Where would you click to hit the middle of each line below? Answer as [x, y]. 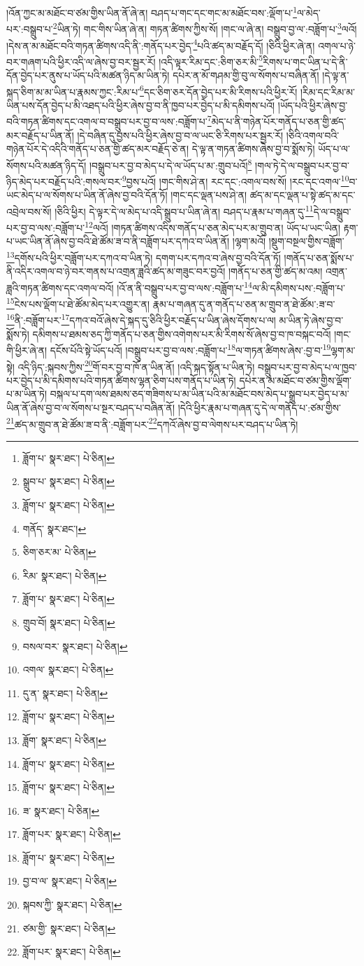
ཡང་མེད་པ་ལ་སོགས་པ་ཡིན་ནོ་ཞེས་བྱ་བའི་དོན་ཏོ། [87, 195]
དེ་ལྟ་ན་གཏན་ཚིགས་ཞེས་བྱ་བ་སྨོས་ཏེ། [253, 149]
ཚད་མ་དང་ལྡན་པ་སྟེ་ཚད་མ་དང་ [303, 195]
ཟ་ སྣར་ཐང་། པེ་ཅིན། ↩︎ [61, 810]
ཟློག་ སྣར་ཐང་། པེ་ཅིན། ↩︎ [64, 740]
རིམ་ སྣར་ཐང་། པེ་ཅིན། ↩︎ [65, 575]
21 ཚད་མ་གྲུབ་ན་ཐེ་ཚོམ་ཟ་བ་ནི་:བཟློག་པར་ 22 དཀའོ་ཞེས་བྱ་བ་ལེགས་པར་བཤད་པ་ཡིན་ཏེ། [152, 423]
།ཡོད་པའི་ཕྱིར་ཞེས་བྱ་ [313, 105]
